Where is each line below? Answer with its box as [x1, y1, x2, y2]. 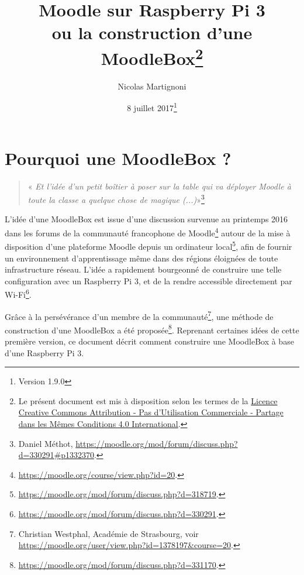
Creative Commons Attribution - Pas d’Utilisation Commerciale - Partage [18, 406, 284, 418]
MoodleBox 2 [101, 43, 203, 70]
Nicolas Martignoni [118, 80, 186, 92]
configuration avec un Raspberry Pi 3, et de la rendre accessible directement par [5, 274, 292, 287]
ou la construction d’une [51, 20, 253, 44]
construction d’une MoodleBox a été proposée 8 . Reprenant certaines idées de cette [5, 322, 299, 336]
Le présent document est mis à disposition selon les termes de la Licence [18, 394, 278, 407]
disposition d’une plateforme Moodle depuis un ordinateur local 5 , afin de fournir [5, 239, 292, 252]
